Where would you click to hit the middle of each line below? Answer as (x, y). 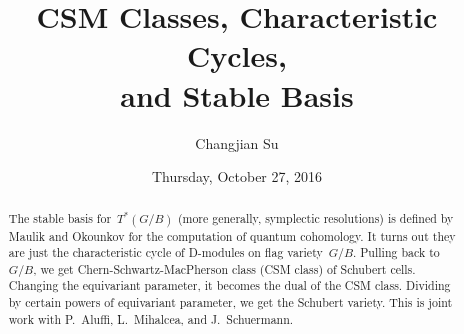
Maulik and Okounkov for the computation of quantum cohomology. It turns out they (232, 235)
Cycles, (237, 55)
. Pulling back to (396, 252)
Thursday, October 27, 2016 (237, 176)
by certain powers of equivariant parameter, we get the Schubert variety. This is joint (230, 302)
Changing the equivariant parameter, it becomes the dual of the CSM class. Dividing (229, 285)
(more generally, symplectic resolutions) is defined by (315, 218)
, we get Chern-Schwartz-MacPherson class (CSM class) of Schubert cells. (224, 268)
